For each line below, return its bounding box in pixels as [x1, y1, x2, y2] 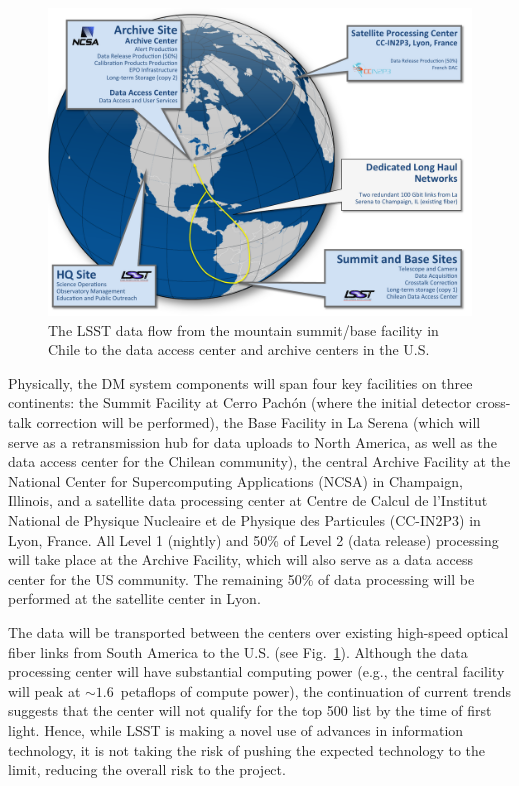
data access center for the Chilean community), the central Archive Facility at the [8, 451, 511, 472]
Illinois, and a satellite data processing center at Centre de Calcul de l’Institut [8, 490, 488, 511]
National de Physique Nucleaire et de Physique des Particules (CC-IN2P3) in [8, 510, 481, 530]
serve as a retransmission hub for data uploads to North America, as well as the [8, 431, 497, 452]
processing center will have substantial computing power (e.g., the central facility [8, 661, 505, 682]
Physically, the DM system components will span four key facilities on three [8, 372, 473, 393]
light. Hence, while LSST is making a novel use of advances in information [8, 719, 464, 740]
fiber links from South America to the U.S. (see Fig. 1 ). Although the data [8, 641, 468, 662]
